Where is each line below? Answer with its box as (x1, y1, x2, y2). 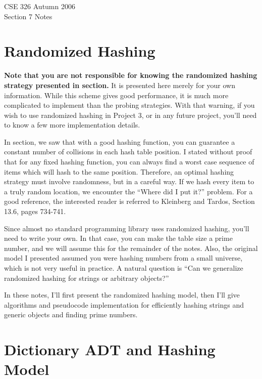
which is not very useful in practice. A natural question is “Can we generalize (4, 263, 243, 273)
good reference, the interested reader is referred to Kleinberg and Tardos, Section (4, 196, 255, 206)
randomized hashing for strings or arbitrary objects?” (4, 272, 169, 283)
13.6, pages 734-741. (4, 206, 66, 217)
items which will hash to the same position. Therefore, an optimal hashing (4, 166, 234, 177)
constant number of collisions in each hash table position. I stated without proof (4, 146, 252, 157)
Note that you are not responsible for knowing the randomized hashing (4, 70, 257, 80)
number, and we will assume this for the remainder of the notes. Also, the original (4, 242, 258, 253)
